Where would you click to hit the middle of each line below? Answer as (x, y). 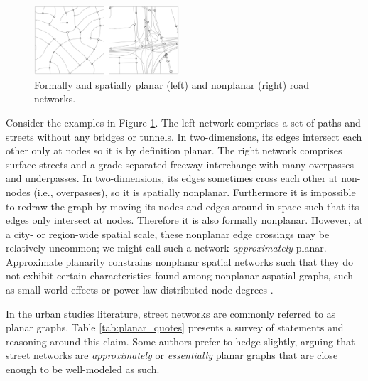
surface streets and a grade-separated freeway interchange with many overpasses (180, 164)
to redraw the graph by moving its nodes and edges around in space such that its (183, 206)
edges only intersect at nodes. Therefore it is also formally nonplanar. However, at (184, 220)
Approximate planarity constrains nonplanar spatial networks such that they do (180, 261)
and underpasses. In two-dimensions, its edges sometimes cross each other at (172, 178)
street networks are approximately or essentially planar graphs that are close (172, 355)
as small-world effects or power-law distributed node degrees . (140, 290)
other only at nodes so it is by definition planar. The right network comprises (174, 150)
